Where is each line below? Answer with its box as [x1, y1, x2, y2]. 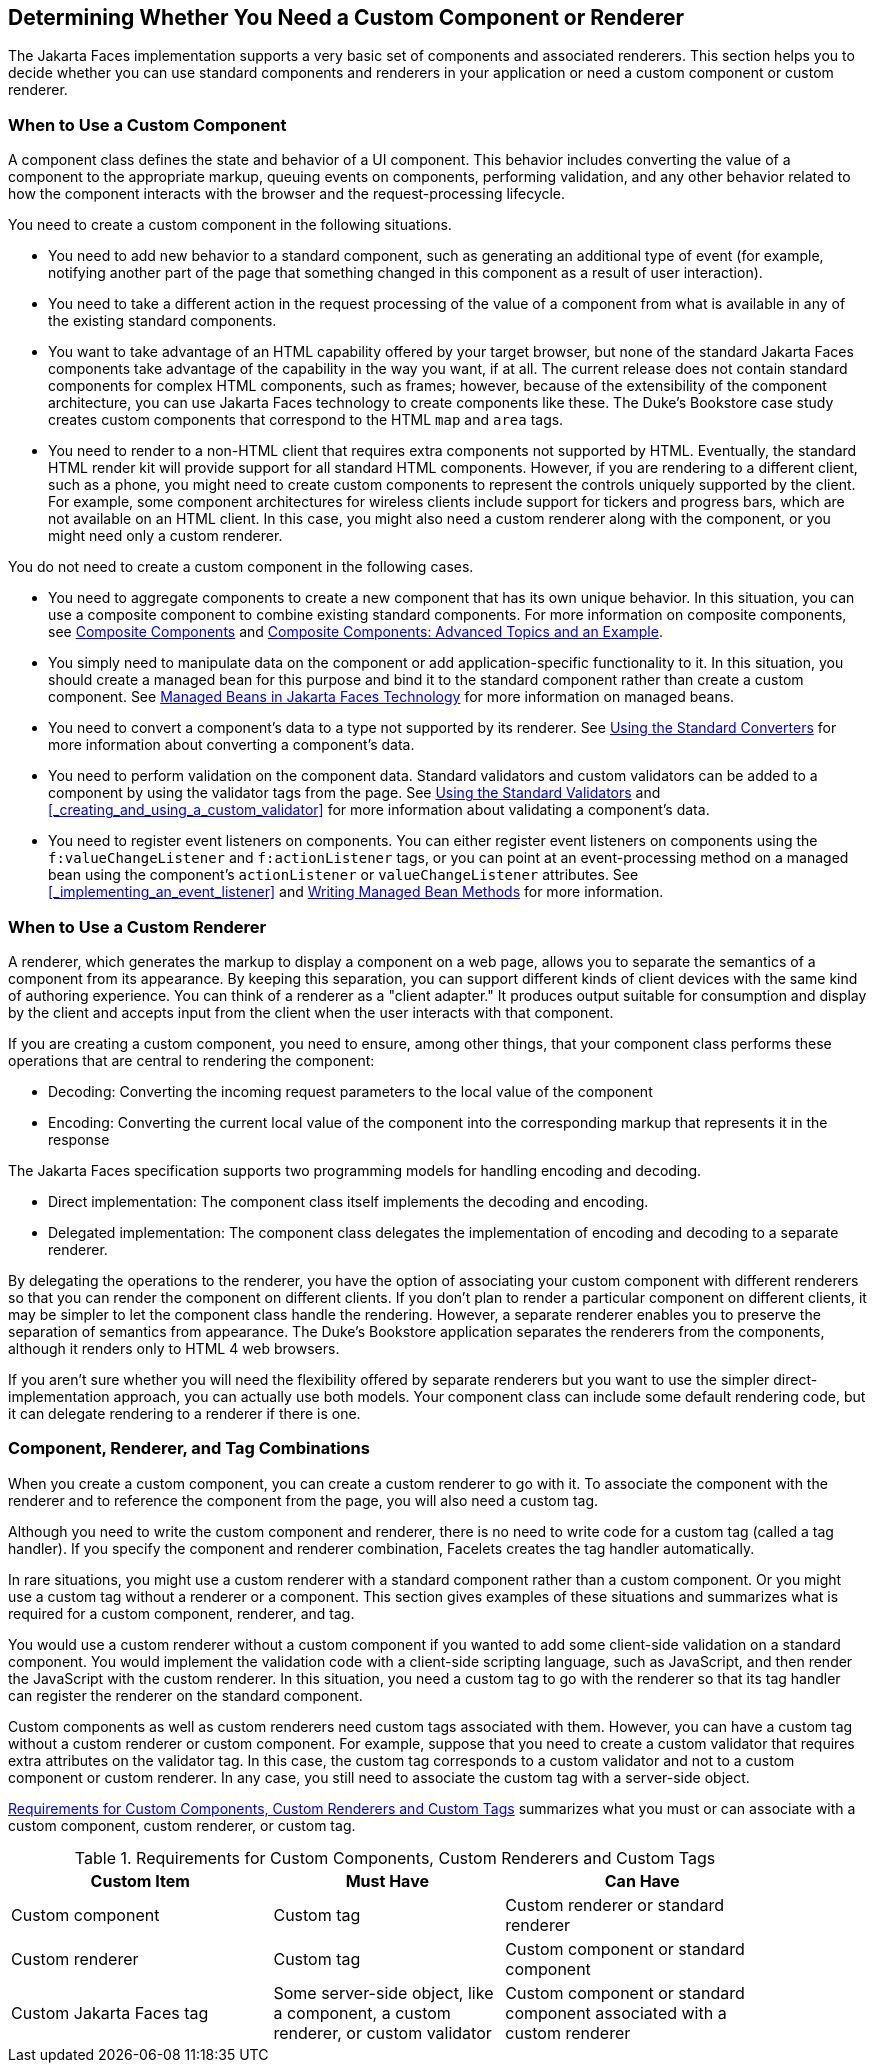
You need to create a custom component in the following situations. [8, 216, 452, 234]
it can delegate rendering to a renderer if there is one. [8, 1404, 361, 1422]
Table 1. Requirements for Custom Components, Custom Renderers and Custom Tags [74, 1847, 716, 1868]
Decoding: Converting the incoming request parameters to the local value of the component [48, 1082, 653, 1100]
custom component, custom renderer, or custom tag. [8, 1816, 356, 1834]
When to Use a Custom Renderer [8, 916, 267, 937]
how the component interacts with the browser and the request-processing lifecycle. [8, 185, 566, 203]
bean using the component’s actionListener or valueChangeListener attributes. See [48, 866, 639, 884]
